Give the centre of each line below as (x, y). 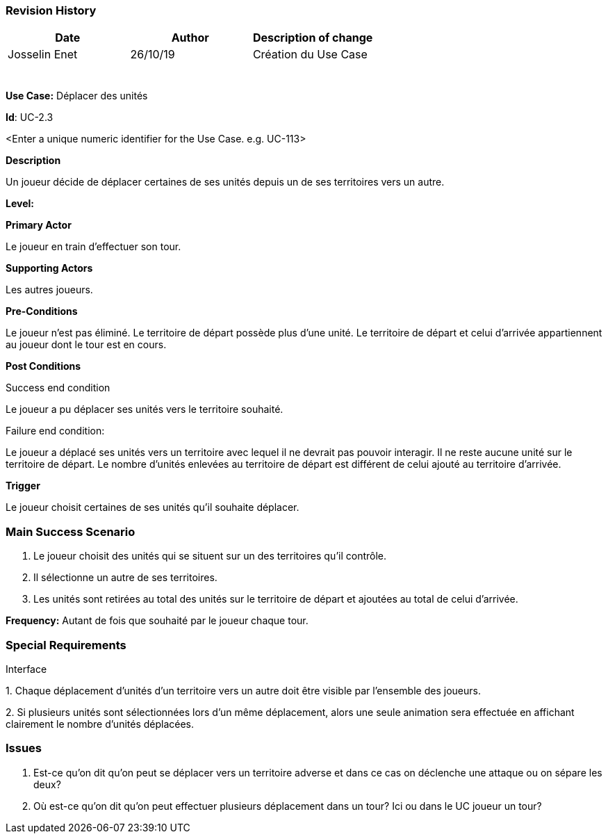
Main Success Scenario (71, 531)
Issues (24, 748)
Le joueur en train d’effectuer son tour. (93, 247)
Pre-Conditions (42, 311)
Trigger (23, 486)
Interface (26, 669)
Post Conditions (43, 366)
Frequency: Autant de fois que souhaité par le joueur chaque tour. (157, 621)
